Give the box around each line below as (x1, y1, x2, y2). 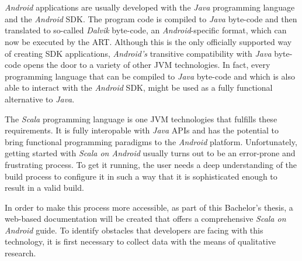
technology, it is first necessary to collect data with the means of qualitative (5, 235, 276, 248)
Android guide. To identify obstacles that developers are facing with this (5, 224, 263, 236)
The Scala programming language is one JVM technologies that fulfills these (5, 112, 277, 125)
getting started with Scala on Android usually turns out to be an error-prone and (5, 147, 296, 159)
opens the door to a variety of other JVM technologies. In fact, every (23, 59, 270, 71)
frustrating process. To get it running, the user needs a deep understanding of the (5, 158, 297, 170)
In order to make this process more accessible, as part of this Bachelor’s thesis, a (5, 201, 293, 213)
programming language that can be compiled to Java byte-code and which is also (5, 70, 295, 82)
